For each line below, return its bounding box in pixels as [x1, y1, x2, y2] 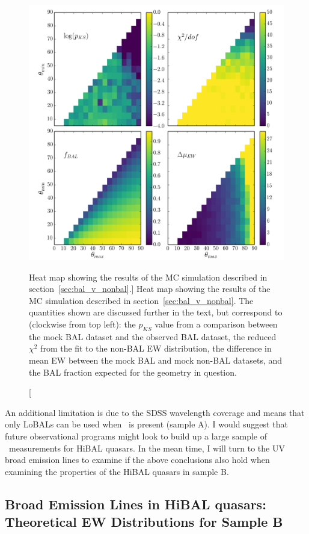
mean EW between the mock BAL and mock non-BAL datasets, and [29, 353, 283, 366]
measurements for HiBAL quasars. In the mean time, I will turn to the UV [8, 441, 285, 454]
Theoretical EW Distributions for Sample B [5, 512, 283, 531]
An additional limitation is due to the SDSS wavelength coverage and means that [5, 406, 305, 418]
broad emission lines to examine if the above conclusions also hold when [5, 453, 270, 466]
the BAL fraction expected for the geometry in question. [29, 365, 237, 378]
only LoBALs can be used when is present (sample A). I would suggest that [5, 418, 288, 430]
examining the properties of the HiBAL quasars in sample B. [5, 465, 229, 477]
